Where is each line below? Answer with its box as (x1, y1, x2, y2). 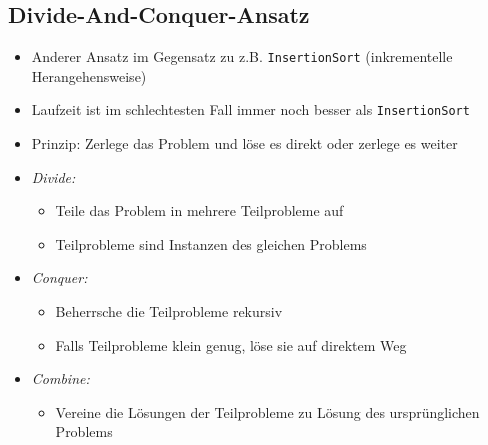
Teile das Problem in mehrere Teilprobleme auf (55, 200, 344, 221)
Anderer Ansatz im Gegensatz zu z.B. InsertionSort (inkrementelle (31, 46, 453, 67)
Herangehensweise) (31, 65, 147, 86)
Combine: (31, 368, 90, 389)
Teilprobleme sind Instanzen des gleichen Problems (55, 233, 367, 254)
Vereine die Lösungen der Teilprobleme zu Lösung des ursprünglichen (55, 401, 480, 422)
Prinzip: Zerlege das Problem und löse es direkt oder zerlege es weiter (31, 133, 458, 154)
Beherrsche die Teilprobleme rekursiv (55, 301, 283, 322)
